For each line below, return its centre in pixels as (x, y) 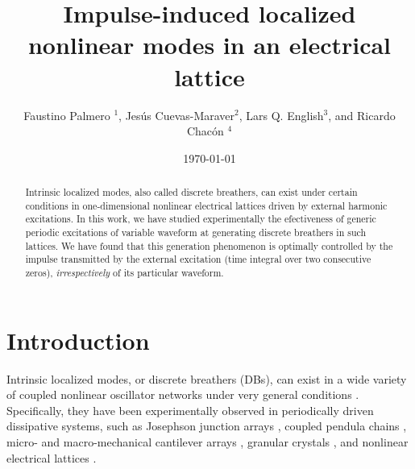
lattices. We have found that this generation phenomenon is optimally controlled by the (209, 245)
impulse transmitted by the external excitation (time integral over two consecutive (198, 259)
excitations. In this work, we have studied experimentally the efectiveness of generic (201, 219)
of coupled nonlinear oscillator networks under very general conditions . (183, 394)
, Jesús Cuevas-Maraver (177, 115)
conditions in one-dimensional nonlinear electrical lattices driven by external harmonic (206, 205)
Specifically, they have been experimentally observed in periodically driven (190, 410)
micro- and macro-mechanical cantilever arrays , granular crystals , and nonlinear (207, 441)
